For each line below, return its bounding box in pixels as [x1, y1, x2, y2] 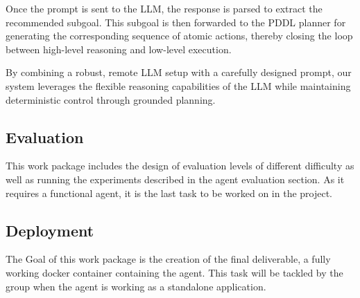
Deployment [6, 219, 94, 241]
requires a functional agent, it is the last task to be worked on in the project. [6, 185, 333, 200]
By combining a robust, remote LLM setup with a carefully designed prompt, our [6, 65, 352, 80]
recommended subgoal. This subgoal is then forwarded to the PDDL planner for [6, 15, 346, 29]
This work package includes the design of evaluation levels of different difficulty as [6, 158, 354, 173]
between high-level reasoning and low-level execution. [6, 41, 232, 56]
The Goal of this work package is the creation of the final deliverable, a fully [6, 252, 331, 266]
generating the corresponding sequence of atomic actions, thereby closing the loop [6, 28, 353, 43]
